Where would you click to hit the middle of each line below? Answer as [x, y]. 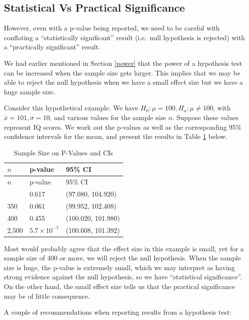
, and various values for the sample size [108, 117]
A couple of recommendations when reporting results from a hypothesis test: [118, 312]
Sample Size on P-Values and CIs [64, 152]
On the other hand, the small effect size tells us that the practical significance [120, 286]
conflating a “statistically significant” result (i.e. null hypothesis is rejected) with [124, 37]
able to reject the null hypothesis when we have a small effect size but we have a [124, 82]
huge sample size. [30, 91]
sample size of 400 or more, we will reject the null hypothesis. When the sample [123, 258]
